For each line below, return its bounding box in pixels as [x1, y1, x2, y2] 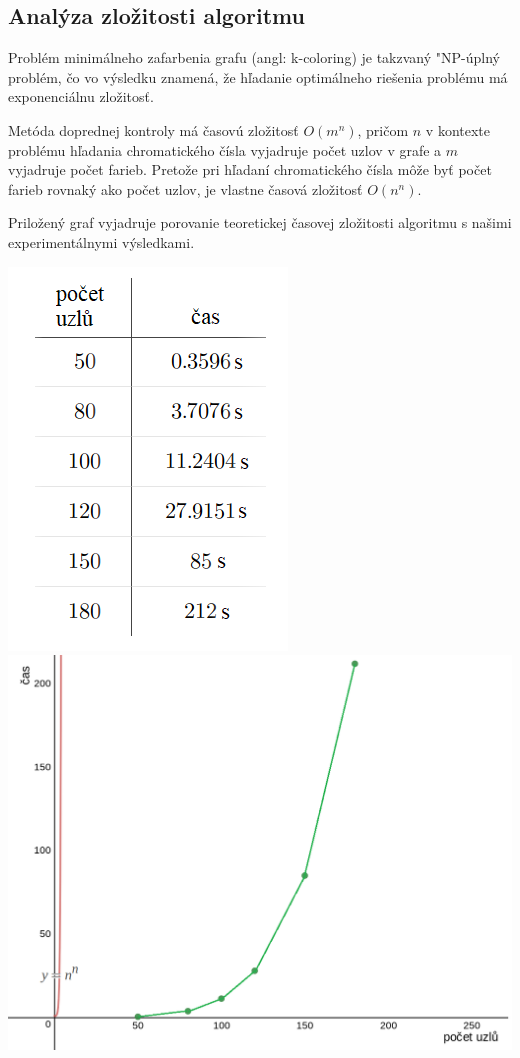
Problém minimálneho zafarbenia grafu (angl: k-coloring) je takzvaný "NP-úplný [8, 47, 500, 68]
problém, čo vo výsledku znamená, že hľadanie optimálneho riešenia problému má [8, 66, 508, 87]
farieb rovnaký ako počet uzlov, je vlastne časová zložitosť [8, 178, 363, 199]
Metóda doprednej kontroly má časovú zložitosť [8, 119, 299, 140]
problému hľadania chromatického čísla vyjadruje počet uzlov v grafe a [8, 139, 442, 160]
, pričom [357, 119, 409, 140]
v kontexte [425, 119, 491, 140]
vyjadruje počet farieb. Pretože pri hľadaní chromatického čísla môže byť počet [8, 159, 492, 180]
